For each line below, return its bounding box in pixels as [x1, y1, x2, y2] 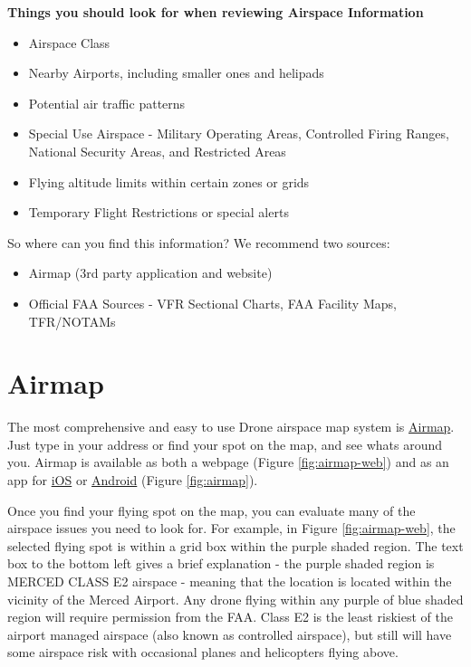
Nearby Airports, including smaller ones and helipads [28, 63, 324, 82]
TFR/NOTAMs [28, 311, 116, 330]
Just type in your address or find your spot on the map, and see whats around [7, 434, 442, 453]
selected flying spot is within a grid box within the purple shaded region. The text [7, 536, 464, 555]
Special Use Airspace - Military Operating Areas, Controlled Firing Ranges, [28, 124, 449, 143]
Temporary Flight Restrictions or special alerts [28, 203, 289, 222]
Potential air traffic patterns [28, 93, 186, 112]
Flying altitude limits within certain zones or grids [28, 172, 310, 191]
